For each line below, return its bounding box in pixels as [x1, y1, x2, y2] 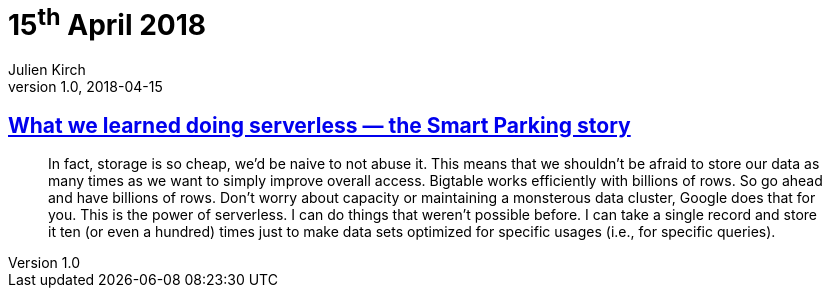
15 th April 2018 [8, 2, 206, 43]
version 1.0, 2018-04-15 [8, 78, 163, 96]
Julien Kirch [8, 61, 86, 79]
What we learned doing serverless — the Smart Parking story [8, 112, 631, 138]
